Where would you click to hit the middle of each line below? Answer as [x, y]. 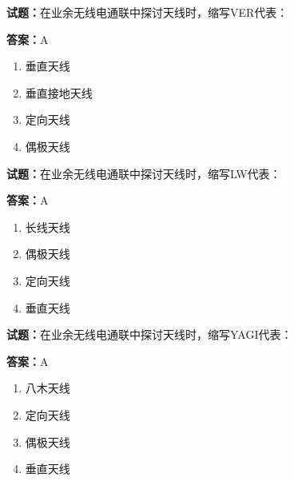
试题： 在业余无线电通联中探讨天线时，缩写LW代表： [144, 173]
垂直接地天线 [59, 92]
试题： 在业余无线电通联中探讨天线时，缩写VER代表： [147, 12]
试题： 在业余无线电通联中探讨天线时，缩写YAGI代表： [149, 334]
